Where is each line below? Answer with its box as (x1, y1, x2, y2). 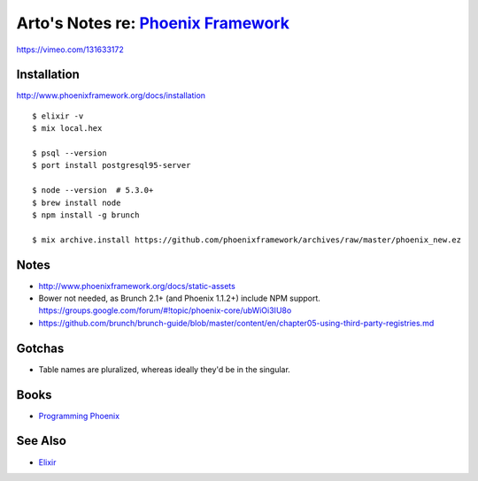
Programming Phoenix (38, 410, 119, 421)
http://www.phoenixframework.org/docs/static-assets (38, 280, 236, 291)
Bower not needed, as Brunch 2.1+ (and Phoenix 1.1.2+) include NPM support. (38, 293, 320, 304)
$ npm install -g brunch (32, 210, 140, 220)
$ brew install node (32, 197, 121, 208)
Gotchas (16, 340, 65, 355)
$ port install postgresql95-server (32, 160, 191, 171)
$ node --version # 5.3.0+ (32, 186, 154, 195)
